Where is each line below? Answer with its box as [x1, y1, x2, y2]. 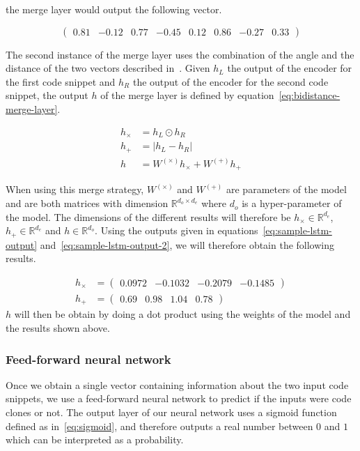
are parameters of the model [226, 182, 347, 197]
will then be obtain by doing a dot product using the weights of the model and [14, 307, 351, 321]
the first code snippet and [6, 74, 116, 89]
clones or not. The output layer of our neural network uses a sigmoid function [6, 404, 337, 419]
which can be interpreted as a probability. [6, 432, 184, 447]
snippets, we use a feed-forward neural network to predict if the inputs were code [6, 391, 352, 406]
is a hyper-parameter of [242, 196, 342, 211]
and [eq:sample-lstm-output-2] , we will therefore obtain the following [40, 237, 335, 252]
